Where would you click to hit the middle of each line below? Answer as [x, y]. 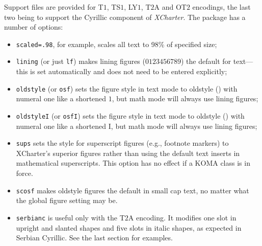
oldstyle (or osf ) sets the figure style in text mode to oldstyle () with [127, 88]
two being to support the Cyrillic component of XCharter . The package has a [125, 17]
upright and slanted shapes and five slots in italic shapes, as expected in [129, 227]
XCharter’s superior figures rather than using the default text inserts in [128, 153]
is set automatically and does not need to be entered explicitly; [129, 71]
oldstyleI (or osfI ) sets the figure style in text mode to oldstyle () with [130, 115]
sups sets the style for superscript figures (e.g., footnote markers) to [122, 143]
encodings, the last [221, 7]
